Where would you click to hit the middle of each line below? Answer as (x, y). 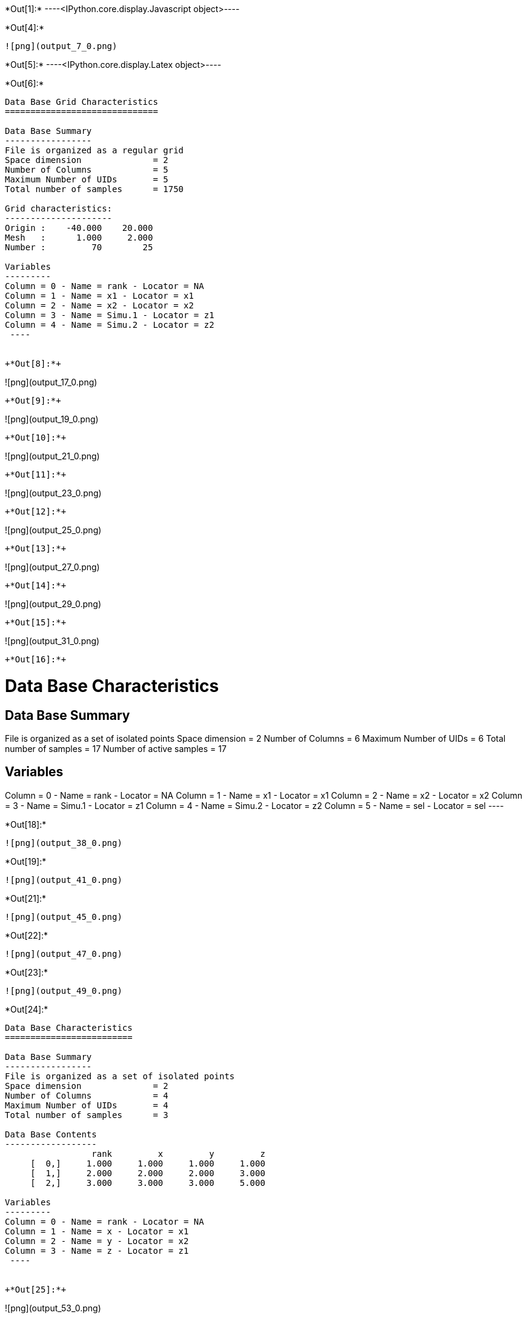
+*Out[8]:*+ (33, 364)
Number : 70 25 (79, 247)
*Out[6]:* (25, 83)
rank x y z (178, 1153)
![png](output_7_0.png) (61, 46)
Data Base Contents (51, 1134)
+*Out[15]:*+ (36, 622)
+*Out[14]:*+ (36, 585)
